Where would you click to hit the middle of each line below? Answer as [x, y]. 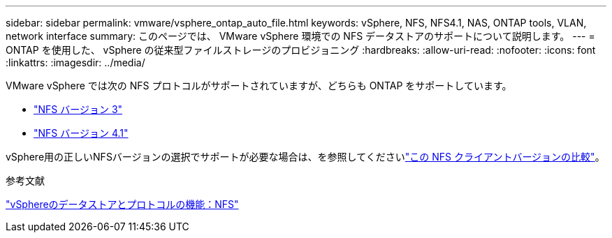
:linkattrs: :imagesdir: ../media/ [75, 62]
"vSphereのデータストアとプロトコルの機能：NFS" [122, 204]
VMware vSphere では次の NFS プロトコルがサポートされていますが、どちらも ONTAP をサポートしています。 [259, 85]
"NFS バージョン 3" [78, 109]
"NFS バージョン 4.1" [81, 133]
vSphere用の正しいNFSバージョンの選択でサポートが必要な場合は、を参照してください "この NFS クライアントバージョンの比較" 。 [305, 157]
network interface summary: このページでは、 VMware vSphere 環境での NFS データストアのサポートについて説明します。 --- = [300, 36]
